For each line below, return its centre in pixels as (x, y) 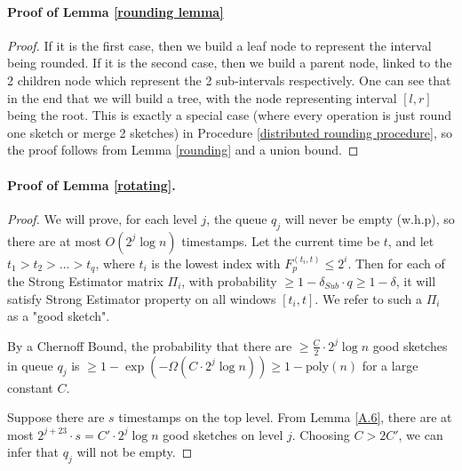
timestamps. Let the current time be (281, 240)
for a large (390, 365)
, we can (421, 434)
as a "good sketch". (59, 316)
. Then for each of (396, 263)
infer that (33, 452)
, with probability (229, 281)
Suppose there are (56, 417)
